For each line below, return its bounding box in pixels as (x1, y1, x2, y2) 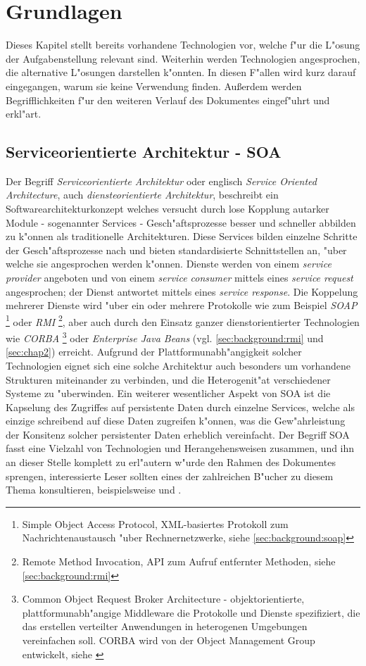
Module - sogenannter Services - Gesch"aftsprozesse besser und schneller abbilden (6, 215, 356, 230)
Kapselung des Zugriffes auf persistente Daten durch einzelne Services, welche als (6, 399, 355, 414)
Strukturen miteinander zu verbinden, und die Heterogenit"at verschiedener (6, 372, 331, 387)
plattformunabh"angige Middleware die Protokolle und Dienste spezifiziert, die (22, 605, 360, 620)
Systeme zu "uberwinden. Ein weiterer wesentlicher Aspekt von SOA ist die (6, 386, 331, 401)
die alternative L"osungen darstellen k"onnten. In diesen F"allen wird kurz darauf (6, 65, 356, 80)
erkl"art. (6, 106, 42, 121)
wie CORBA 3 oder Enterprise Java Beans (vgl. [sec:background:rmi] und (6, 329, 324, 345)
